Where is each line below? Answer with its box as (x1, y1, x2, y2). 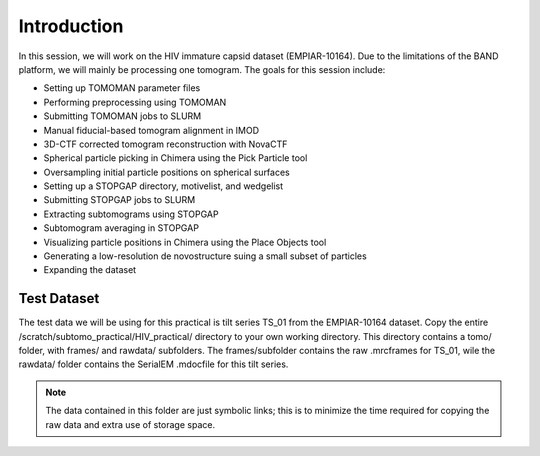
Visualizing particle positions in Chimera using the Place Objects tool (43, 236, 327, 248)
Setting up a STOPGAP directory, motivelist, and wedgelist (43, 180, 284, 192)
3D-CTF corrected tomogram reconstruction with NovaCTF (43, 138, 288, 150)
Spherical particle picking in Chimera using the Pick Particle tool (43, 152, 308, 164)
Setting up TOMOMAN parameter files (43, 82, 201, 94)
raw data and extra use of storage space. (45, 418, 215, 430)
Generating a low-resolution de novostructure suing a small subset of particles (43, 250, 367, 262)
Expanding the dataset (43, 264, 137, 276)
